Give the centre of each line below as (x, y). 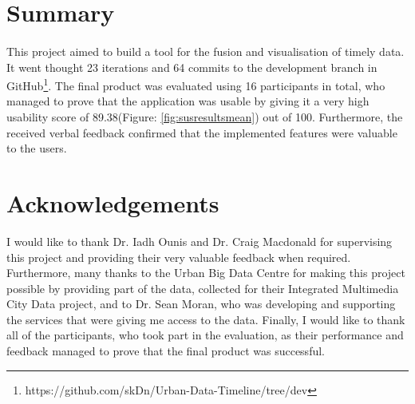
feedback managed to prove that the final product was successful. (166, 351)
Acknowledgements (113, 202)
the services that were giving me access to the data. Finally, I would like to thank (206, 319)
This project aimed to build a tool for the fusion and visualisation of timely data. (206, 51)
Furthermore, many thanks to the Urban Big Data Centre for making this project (206, 273)
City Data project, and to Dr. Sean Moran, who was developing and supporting (201, 304)
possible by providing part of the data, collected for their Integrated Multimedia (203, 288)
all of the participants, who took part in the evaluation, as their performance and (205, 335)
